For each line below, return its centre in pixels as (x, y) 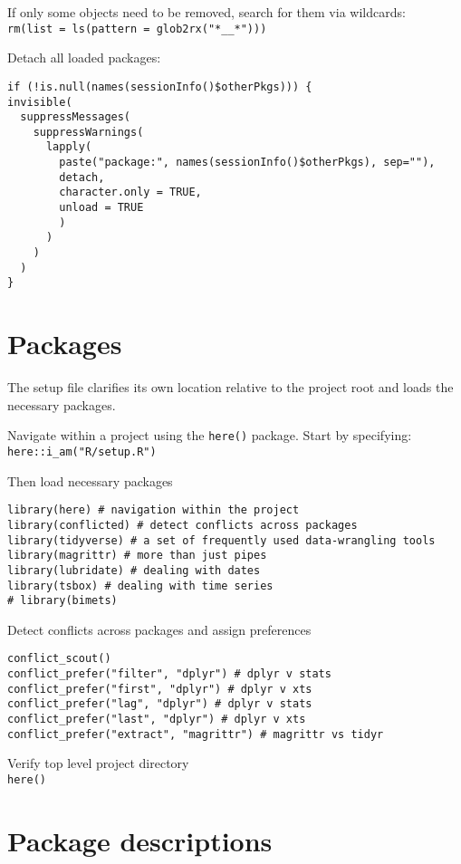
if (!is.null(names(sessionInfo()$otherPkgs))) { (160, 86)
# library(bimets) (62, 601)
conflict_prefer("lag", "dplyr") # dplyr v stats (160, 704)
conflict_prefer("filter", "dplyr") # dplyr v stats (169, 674)
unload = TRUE (101, 208)
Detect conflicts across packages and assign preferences (159, 629)
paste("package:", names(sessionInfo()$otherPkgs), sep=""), (247, 163)
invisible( (40, 102)
